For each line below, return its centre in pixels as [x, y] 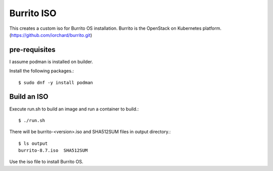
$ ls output [33, 143]
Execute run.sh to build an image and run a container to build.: [74, 109]
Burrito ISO [33, 13]
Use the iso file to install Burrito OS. [46, 162]
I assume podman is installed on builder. [51, 62]
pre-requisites [32, 50]
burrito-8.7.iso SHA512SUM [53, 151]
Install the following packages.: [42, 71]
